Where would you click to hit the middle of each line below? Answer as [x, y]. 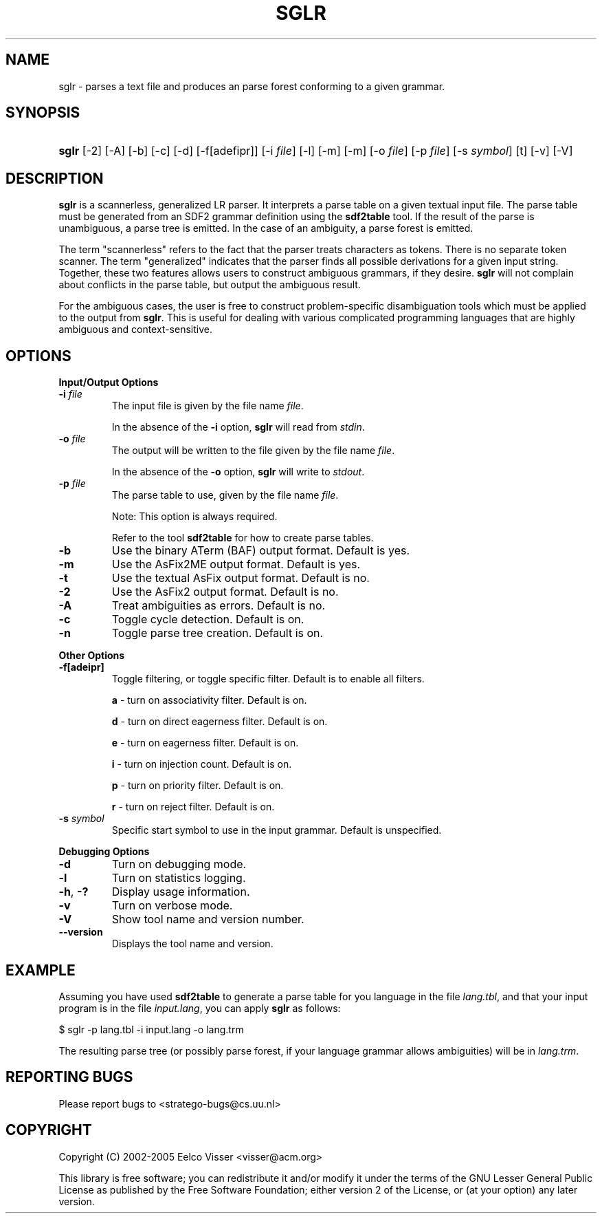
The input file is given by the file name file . [208, 406]
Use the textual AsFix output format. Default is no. [241, 578]
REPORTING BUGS [69, 1077]
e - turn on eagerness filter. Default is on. [205, 743]
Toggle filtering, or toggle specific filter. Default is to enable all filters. [268, 679]
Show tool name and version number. [208, 919]
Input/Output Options [109, 382]
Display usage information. [181, 892]
